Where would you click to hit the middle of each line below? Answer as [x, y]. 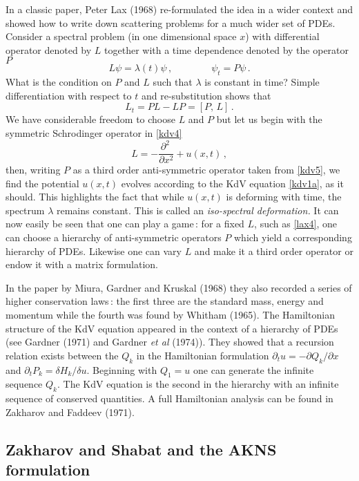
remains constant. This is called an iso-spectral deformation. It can [198, 210]
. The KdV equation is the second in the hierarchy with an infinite [198, 384]
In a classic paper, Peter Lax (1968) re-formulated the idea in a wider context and [179, 9]
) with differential [282, 36]
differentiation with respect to [69, 95]
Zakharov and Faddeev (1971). [70, 412]
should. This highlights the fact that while [95, 197]
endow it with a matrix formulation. [82, 264]
